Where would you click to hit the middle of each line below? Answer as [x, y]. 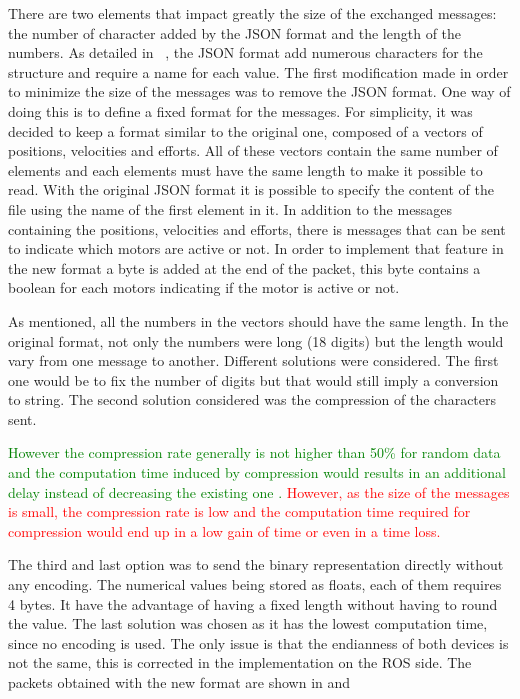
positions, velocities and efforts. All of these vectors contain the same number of [253, 150]
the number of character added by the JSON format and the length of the [235, 32]
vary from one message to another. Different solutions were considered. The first [253, 360]
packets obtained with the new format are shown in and [179, 682]
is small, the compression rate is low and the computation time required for [239, 511]
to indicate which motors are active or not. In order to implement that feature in [256, 248]
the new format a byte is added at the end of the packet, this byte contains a [244, 267]
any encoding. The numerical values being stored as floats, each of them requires [255, 584]
